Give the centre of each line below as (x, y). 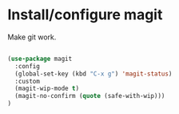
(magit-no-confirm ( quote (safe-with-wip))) (90, 96)
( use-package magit (40, 59)
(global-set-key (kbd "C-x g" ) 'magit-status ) (93, 74)
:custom (28, 81)
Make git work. (32, 37)
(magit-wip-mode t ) (47, 89)
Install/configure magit (85, 15)
